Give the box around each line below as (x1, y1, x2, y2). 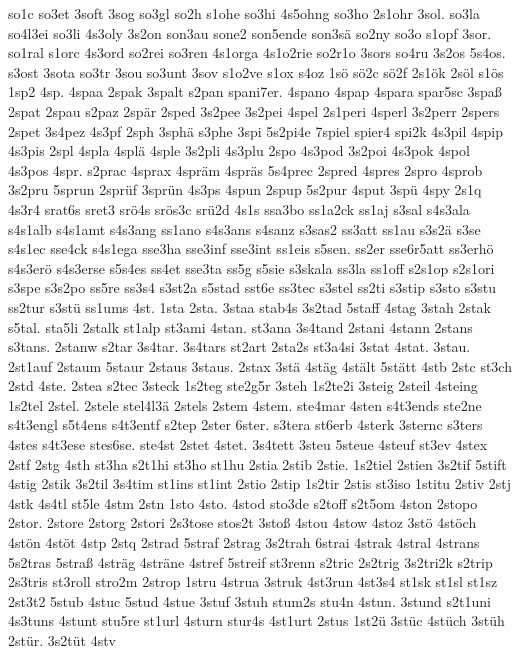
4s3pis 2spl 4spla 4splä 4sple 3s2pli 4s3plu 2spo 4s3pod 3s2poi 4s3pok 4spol (8, 140, 470, 161)
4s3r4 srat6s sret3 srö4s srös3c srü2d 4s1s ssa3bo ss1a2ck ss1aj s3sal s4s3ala (8, 198, 470, 219)
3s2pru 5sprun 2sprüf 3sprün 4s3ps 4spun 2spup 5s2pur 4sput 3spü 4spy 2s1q (8, 179, 482, 200)
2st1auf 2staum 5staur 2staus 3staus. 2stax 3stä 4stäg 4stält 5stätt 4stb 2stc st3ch (8, 355, 512, 376)
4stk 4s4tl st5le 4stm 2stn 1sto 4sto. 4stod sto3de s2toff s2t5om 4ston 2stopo (8, 492, 478, 513)
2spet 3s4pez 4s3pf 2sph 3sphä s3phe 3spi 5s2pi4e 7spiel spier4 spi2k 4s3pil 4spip (8, 120, 503, 141)
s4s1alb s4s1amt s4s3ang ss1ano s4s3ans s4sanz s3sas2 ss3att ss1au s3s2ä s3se (8, 218, 481, 239)
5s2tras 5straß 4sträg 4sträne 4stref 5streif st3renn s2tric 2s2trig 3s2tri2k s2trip (8, 551, 493, 572)
